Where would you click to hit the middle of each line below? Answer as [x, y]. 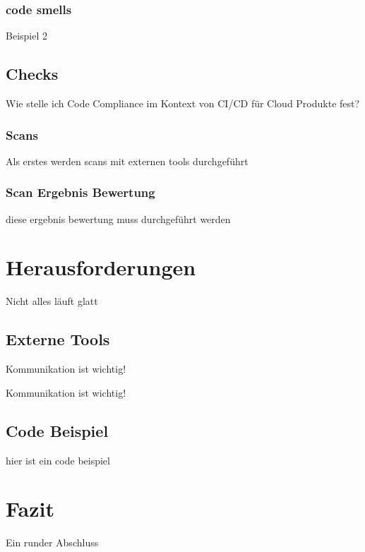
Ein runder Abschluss [52, 542]
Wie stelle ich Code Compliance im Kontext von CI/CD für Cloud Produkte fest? [183, 103]
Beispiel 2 [26, 36]
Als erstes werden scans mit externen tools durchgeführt [127, 161]
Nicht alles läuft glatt [52, 301]
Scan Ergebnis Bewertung [80, 192]
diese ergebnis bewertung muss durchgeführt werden [118, 218]
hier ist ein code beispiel [58, 460]
